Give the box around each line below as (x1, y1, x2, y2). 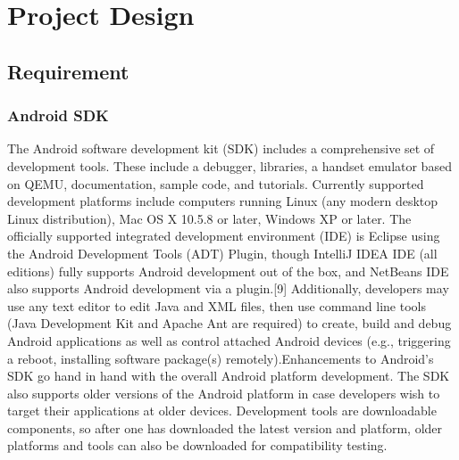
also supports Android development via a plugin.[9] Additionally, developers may (7, 279, 449, 298)
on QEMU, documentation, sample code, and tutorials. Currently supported (7, 174, 424, 193)
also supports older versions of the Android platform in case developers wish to (7, 383, 440, 402)
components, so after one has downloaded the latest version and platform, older (7, 418, 443, 437)
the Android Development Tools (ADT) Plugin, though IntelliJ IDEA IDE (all (7, 243, 438, 262)
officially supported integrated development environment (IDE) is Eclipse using (7, 226, 440, 245)
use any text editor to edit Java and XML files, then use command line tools (7, 296, 426, 315)
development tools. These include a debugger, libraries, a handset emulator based (7, 156, 452, 175)
